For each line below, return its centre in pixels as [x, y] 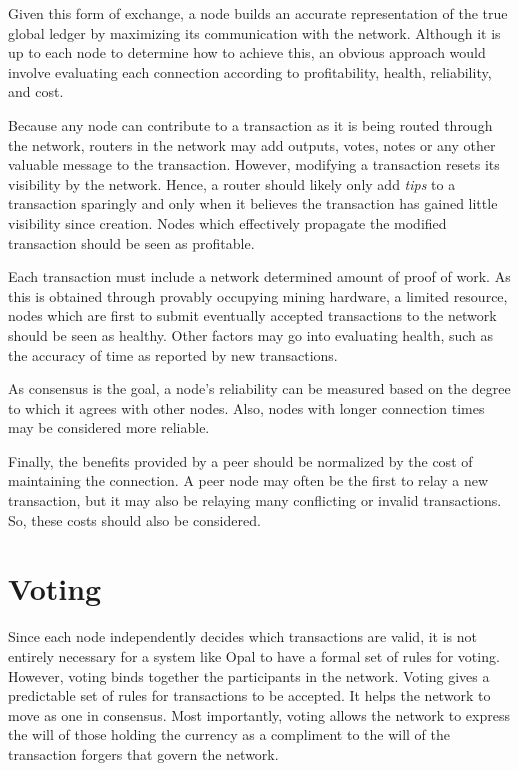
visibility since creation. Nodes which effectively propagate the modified [227, 222]
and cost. [36, 91]
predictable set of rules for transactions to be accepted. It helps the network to [249, 695]
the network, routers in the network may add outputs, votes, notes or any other [252, 144]
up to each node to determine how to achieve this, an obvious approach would [247, 52]
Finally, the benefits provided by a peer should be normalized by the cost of [240, 460]
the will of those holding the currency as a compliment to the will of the [229, 734]
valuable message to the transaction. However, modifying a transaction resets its [254, 164]
